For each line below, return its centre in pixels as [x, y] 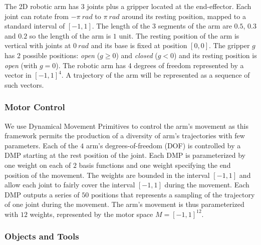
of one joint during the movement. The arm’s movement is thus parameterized [124, 204]
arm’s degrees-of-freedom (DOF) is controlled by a [163, 145]
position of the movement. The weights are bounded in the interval [107, 175]
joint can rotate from [37, 16]
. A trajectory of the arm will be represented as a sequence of [156, 75]
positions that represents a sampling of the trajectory [173, 194]
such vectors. [24, 84]
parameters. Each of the [41, 145]
